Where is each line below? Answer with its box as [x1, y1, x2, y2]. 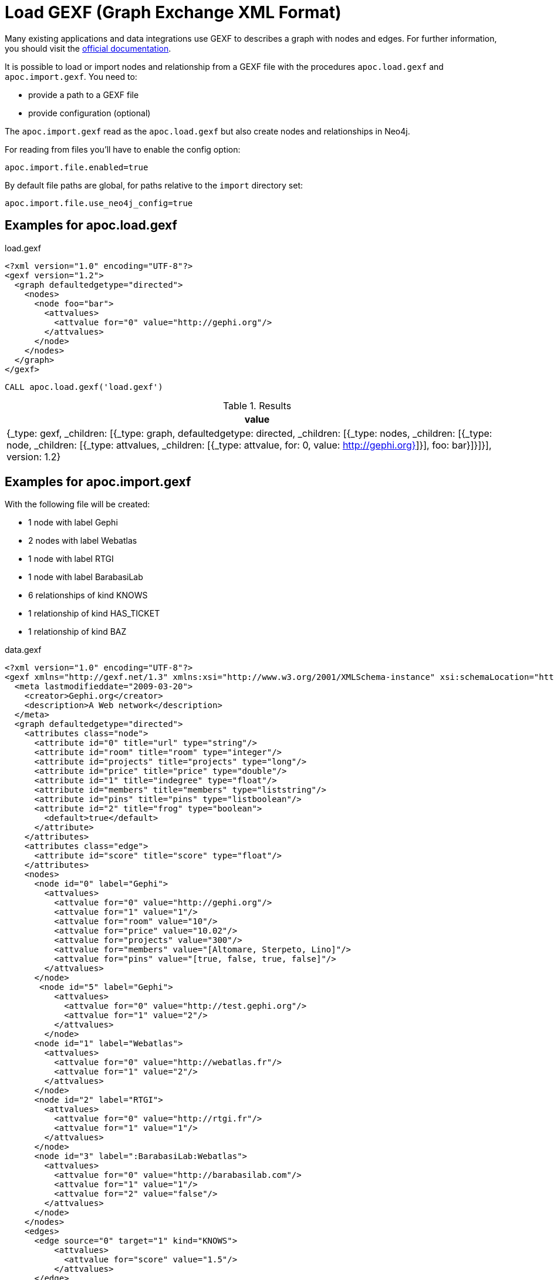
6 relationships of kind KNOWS [28, 590, 148, 601]
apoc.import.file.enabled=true [5, 162, 148, 172]
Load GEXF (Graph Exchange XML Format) [5, 2, 342, 22]
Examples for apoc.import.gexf [5, 474, 191, 490]
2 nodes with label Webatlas [28, 535, 137, 546]
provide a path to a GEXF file [28, 89, 139, 100]
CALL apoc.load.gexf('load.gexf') [5, 382, 163, 392]
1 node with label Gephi [28, 517, 118, 528]
